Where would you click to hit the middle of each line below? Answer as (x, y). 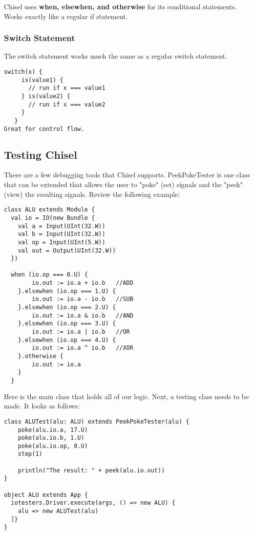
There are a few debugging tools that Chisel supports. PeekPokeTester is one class (127, 175)
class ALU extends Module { (50, 210)
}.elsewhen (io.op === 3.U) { (67, 324)
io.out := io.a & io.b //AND (83, 315)
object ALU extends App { (46, 495)
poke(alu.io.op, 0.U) (53, 446)
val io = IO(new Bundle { (53, 218)
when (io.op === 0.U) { (49, 275)
